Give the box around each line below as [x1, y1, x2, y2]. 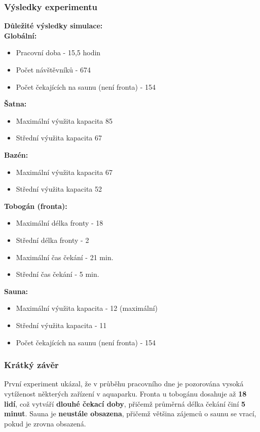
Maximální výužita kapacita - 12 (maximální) [16, 303, 158, 313]
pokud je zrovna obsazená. [4, 418, 86, 428]
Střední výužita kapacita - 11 [16, 319, 107, 330]
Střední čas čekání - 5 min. [16, 269, 99, 279]
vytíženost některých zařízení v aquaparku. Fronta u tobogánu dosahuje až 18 [4, 388, 247, 399]
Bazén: [4, 149, 28, 160]
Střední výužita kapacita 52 [16, 184, 102, 194]
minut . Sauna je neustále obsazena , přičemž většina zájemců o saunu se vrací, [4, 408, 256, 419]
